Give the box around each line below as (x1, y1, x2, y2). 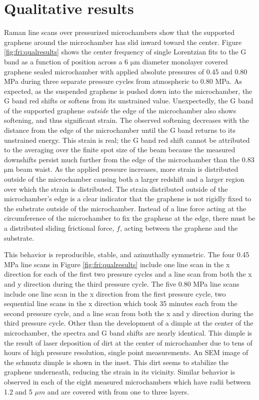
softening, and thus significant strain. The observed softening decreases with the (4, 115, 249, 125)
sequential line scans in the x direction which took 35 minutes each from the (4, 298, 237, 309)
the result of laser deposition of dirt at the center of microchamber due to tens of (4, 337, 252, 348)
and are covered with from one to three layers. (47, 386, 189, 397)
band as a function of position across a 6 (4, 56, 128, 66)
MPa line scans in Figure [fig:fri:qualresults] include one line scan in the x (4, 259, 230, 269)
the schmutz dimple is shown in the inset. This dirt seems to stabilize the (4, 357, 228, 367)
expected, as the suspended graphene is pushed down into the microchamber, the (4, 85, 252, 96)
